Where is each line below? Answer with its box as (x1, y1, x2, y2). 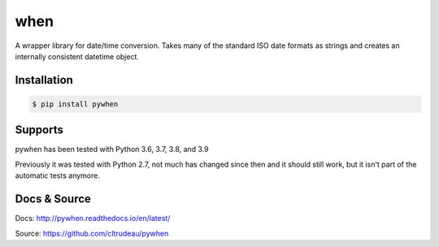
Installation (15, 73, 73, 87)
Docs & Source (15, 192, 91, 206)
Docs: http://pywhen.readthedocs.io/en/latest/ (15, 214, 171, 223)
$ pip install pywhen (32, 99, 119, 109)
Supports (15, 123, 64, 137)
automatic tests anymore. (15, 171, 101, 180)
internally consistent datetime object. (15, 51, 140, 61)
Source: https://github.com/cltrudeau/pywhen (15, 228, 169, 238)
